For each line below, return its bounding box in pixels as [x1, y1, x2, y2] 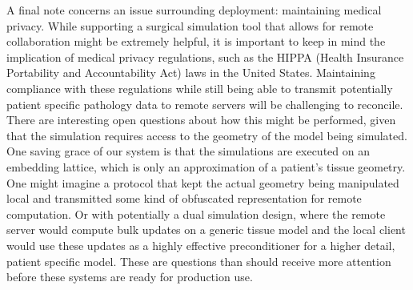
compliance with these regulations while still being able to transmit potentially [6, 79, 393, 96]
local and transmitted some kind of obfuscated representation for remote [6, 190, 362, 207]
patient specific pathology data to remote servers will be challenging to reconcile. [6, 95, 403, 112]
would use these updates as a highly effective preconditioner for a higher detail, [6, 236, 395, 253]
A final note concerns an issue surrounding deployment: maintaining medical [6, 2, 382, 18]
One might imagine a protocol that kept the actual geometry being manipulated [6, 174, 399, 191]
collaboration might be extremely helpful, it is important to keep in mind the [6, 33, 386, 50]
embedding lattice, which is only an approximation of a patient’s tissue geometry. [6, 158, 406, 175]
